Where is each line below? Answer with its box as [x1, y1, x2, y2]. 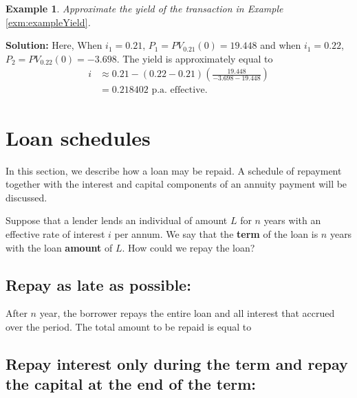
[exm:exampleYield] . [6, 14, 91, 29]
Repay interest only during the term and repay [6, 353, 348, 374]
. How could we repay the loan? [122, 240, 255, 254]
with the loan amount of [6, 240, 113, 254]
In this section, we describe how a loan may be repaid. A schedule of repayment [6, 163, 342, 177]
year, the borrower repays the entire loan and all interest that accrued [39, 306, 335, 320]
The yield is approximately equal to [122, 51, 273, 65]
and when [260, 38, 301, 52]
